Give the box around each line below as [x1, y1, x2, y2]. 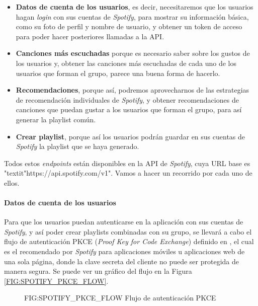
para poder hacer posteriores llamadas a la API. [16, 31, 164, 41]
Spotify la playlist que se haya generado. [16, 141, 139, 151]
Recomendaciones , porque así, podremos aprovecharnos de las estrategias [16, 85, 249, 95]
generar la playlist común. [16, 114, 96, 124]
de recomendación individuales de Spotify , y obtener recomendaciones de [16, 94, 239, 105]
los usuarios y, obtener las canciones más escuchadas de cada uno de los [16, 57, 237, 68]
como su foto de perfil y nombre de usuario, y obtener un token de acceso [16, 21, 242, 32]
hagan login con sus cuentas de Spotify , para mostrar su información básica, [16, 11, 249, 22]
